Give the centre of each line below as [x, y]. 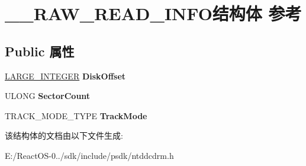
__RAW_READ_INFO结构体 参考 [153, 13]
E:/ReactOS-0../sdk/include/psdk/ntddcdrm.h [89, 155]
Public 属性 [40, 51]
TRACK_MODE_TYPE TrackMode [76, 115]
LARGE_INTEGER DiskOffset [65, 76]
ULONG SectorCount [48, 96]
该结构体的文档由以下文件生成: [64, 135]
